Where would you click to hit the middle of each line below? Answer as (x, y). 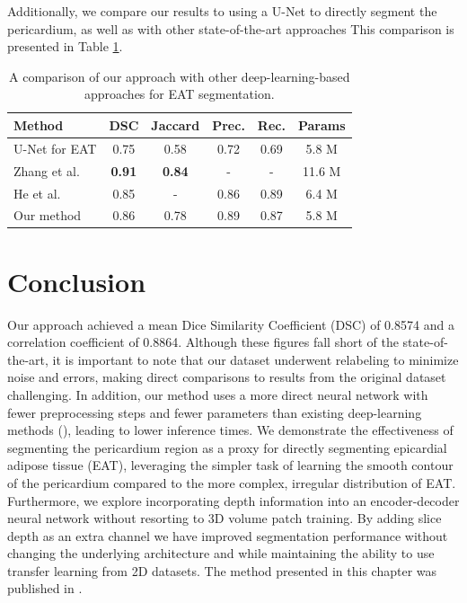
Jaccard (176, 124)
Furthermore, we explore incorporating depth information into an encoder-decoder (233, 500)
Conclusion (77, 281)
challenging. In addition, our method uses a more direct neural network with (218, 394)
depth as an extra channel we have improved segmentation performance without (228, 535)
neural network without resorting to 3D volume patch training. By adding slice (225, 518)
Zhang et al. (47, 170)
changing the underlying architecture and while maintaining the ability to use (221, 553)
